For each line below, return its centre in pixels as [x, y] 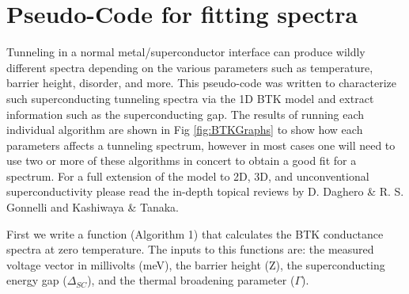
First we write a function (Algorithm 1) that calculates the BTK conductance [195, 233]
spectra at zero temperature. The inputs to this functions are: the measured [190, 249]
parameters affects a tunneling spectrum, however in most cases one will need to [201, 145]
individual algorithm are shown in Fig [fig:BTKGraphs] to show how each [185, 130]
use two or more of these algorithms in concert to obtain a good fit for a [182, 160]
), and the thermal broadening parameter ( [191, 280]
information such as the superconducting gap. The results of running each [186, 114]
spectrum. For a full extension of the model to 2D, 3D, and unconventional [188, 176]
